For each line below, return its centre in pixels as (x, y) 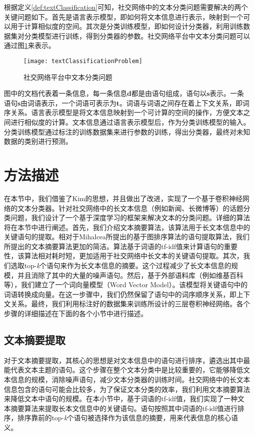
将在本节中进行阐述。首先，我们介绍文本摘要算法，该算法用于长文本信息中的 (127, 227)
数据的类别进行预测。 (38, 141)
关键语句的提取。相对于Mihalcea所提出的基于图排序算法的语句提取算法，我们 (127, 237)
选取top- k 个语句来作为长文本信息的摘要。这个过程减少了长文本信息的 (121, 265)
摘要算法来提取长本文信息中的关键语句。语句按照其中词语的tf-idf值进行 (124, 408)
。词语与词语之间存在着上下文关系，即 (181, 103)
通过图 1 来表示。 (30, 45)
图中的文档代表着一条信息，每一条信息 (65, 93)
